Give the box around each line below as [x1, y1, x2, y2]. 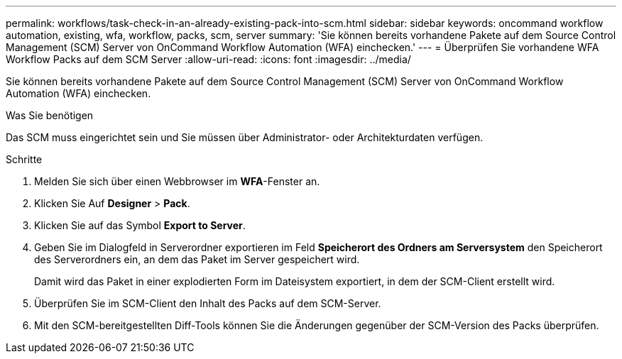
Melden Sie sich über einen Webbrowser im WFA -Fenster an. [34, 175, 320, 187]
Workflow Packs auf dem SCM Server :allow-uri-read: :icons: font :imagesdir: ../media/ [6, 53, 411, 65]
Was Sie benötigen [6, 109, 94, 121]
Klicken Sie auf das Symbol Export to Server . [34, 219, 246, 231]
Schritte [6, 153, 43, 165]
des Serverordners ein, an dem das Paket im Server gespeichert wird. [34, 253, 360, 265]
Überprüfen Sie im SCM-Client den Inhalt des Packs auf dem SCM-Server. [34, 297, 381, 309]
